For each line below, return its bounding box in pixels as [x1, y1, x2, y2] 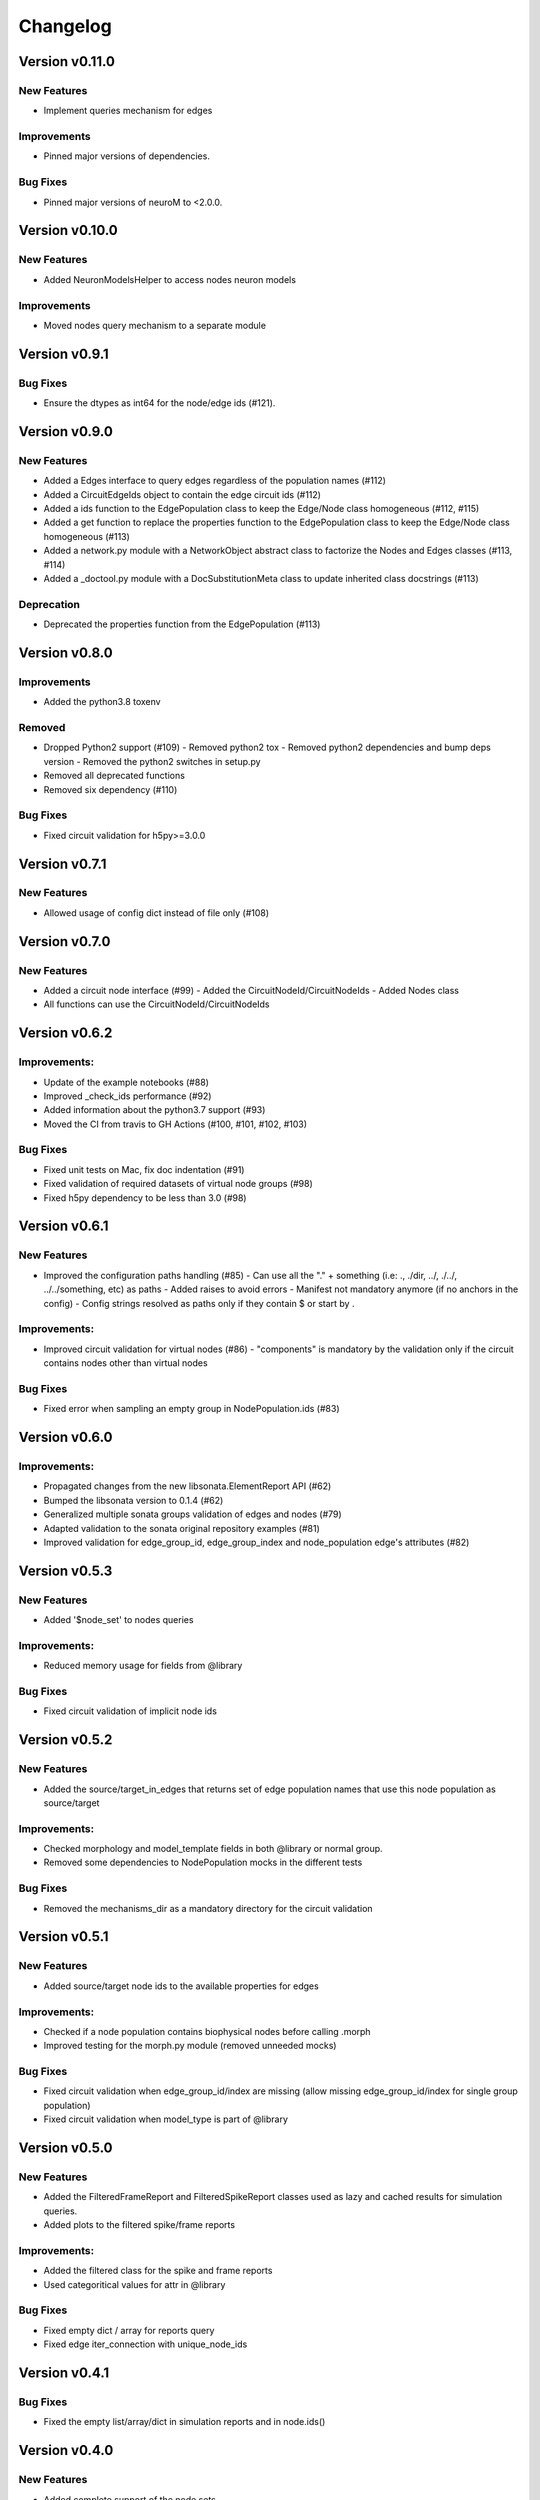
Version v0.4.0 [18, 2442, 114, 2459]
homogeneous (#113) [43, 530, 130, 542]
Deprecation [18, 597, 80, 611]
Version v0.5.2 [18, 1731, 113, 1749]
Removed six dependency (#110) [43, 783, 178, 795]
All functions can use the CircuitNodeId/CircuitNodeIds [43, 998, 270, 1010]
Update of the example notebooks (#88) [43, 1076, 210, 1088]
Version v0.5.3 [18, 1562, 113, 1579]
